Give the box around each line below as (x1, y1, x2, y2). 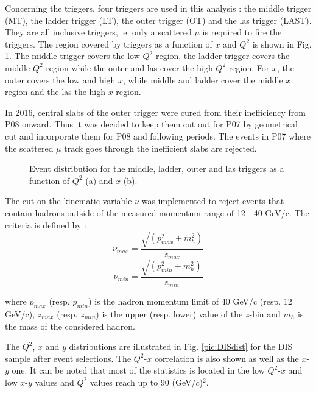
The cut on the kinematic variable (5, 194, 132, 207)
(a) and (85, 174, 113, 186)
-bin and (249, 307, 281, 320)
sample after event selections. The (5, 352, 132, 364)
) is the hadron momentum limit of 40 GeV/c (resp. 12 (88, 295, 292, 308)
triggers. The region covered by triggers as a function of (5, 37, 212, 50)
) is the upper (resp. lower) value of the (96, 307, 243, 320)
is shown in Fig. (252, 37, 312, 50)
